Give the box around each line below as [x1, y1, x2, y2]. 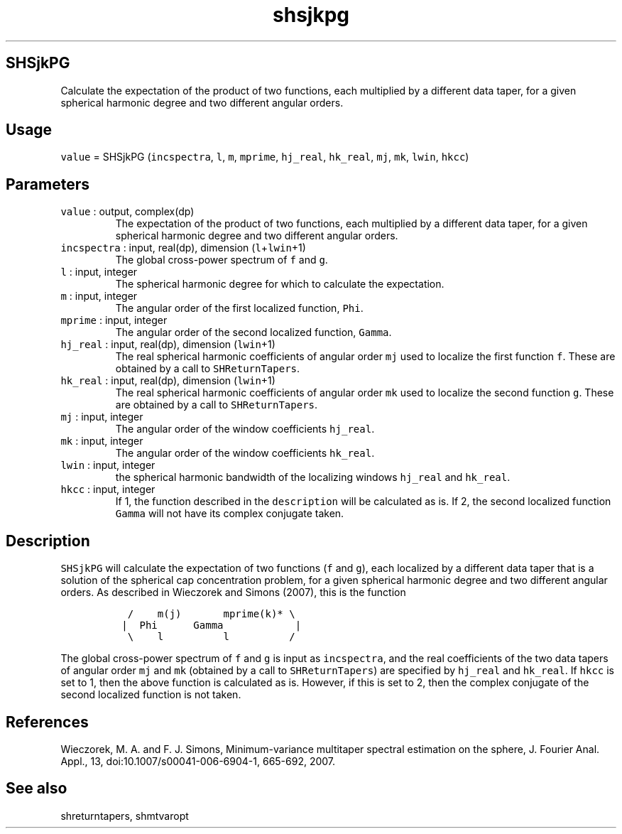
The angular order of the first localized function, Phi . [115, 302, 364, 315]
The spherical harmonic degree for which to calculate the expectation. [115, 278, 444, 291]
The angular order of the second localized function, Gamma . [115, 326, 392, 339]
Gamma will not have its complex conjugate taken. [115, 507, 344, 520]
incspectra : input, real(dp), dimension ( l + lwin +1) [60, 242, 306, 254]
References [6, 713, 89, 731]
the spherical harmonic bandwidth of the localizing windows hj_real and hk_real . [115, 471, 511, 484]
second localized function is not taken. [60, 688, 241, 701]
